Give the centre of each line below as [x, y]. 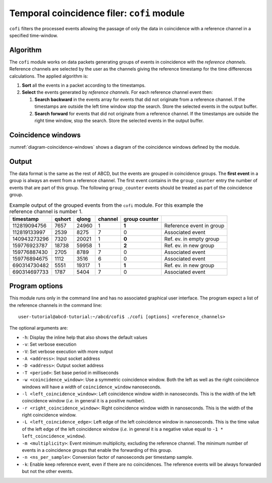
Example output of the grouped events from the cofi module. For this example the [106, 205]
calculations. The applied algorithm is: [49, 76]
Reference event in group [194, 225]
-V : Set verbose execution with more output [67, 351]
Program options [36, 286]
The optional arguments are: [39, 328]
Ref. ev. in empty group [192, 238]
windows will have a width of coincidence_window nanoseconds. [92, 387]
